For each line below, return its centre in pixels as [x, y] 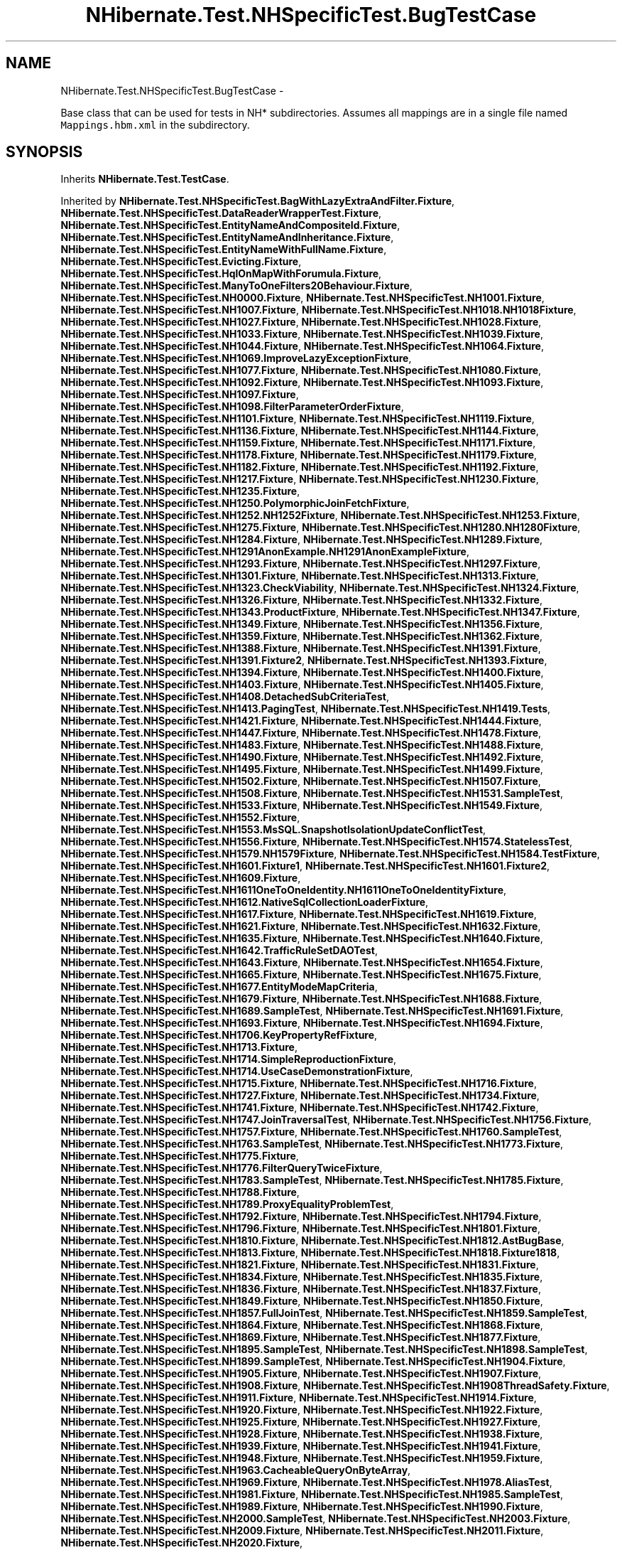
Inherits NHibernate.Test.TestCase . [145, 179]
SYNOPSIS [44, 152]
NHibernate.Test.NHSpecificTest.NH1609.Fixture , [181, 878]
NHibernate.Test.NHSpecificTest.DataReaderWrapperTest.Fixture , [221, 213]
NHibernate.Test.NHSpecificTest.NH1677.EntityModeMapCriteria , [219, 987]
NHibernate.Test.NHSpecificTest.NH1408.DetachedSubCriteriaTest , [225, 697]
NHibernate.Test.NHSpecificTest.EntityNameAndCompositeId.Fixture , [230, 225]
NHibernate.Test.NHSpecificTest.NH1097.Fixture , [180, 395]
